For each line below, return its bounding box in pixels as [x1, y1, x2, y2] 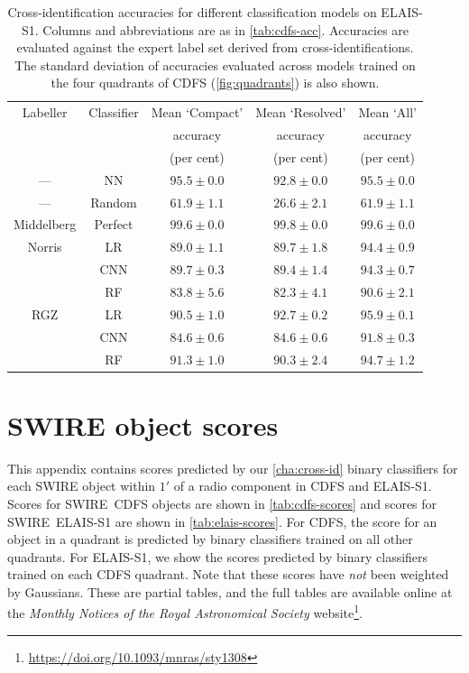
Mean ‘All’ [358, 103, 418, 122]
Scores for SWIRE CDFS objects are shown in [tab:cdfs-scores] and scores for [7, 493, 437, 512]
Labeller [22, 103, 68, 122]
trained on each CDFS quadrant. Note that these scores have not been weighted [7, 565, 449, 584]
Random [90, 192, 137, 211]
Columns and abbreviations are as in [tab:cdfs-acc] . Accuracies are [42, 20, 409, 39]
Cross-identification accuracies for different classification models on [7, 3, 377, 21]
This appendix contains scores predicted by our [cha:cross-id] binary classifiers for [7, 458, 458, 477]
